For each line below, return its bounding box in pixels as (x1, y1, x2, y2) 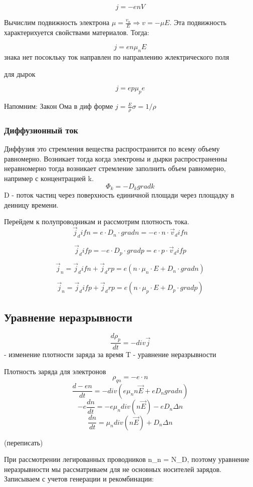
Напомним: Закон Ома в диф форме (4, 101, 113, 111)
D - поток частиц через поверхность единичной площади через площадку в (4, 190, 234, 200)
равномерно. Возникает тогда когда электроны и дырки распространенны (4, 153, 227, 164)
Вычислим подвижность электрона (4, 17, 110, 27)
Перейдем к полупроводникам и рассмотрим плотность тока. (4, 216, 189, 227)
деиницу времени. (4, 199, 59, 210)
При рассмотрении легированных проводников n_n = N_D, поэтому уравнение (4, 454, 249, 464)
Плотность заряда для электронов (4, 366, 106, 376)
